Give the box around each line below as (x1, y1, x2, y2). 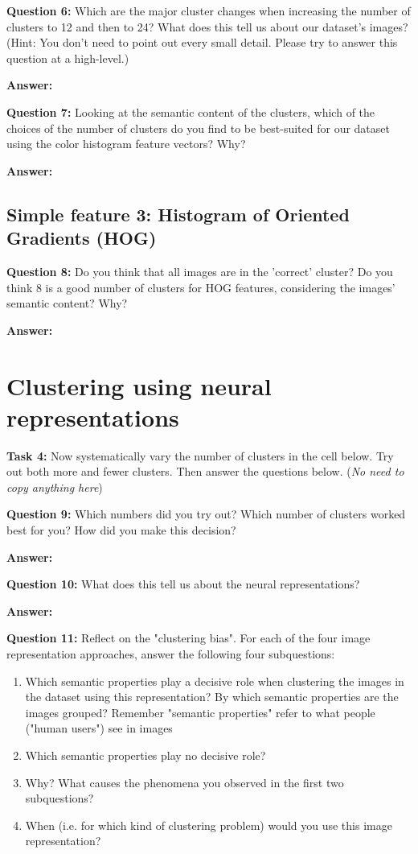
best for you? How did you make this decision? (6, 522, 236, 538)
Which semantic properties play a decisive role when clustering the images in (25, 672, 404, 689)
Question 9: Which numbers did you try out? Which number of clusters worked (6, 505, 406, 522)
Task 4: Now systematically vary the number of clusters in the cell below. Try (6, 447, 394, 464)
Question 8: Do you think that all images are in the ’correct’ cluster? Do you (6, 262, 393, 279)
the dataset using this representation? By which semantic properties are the (25, 688, 399, 705)
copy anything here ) (6, 478, 103, 495)
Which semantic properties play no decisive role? (25, 746, 266, 763)
